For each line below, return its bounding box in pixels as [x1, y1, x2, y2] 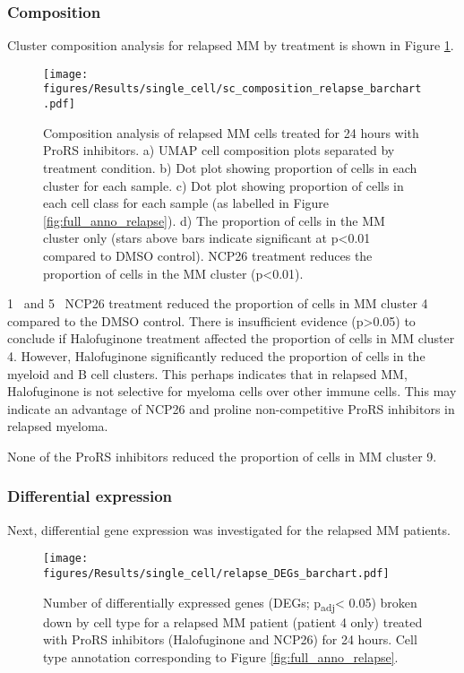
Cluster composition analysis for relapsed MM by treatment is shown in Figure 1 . [7, 36, 454, 55]
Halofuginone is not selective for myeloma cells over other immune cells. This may [7, 382, 457, 401]
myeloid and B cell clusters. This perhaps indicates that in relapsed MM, [7, 364, 408, 383]
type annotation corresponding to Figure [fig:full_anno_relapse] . [43, 647, 399, 666]
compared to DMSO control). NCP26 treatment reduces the [43, 246, 373, 264]
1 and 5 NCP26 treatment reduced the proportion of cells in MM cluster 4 [7, 294, 428, 313]
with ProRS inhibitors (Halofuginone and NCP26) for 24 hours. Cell [43, 630, 417, 649]
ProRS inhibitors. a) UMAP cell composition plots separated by [43, 141, 395, 160]
